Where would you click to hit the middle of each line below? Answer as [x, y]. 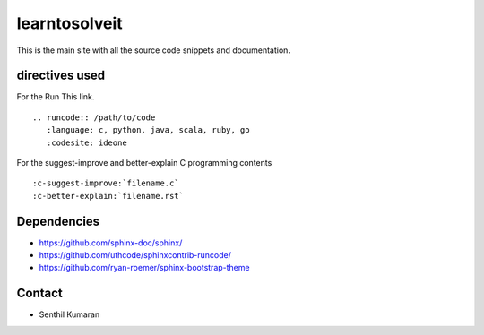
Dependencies [58, 221]
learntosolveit [69, 23]
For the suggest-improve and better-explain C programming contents [144, 163]
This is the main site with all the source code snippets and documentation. [154, 50]
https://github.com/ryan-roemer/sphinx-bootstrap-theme [144, 268]
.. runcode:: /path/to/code [94, 117]
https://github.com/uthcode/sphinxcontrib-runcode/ [135, 255]
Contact [39, 293]
